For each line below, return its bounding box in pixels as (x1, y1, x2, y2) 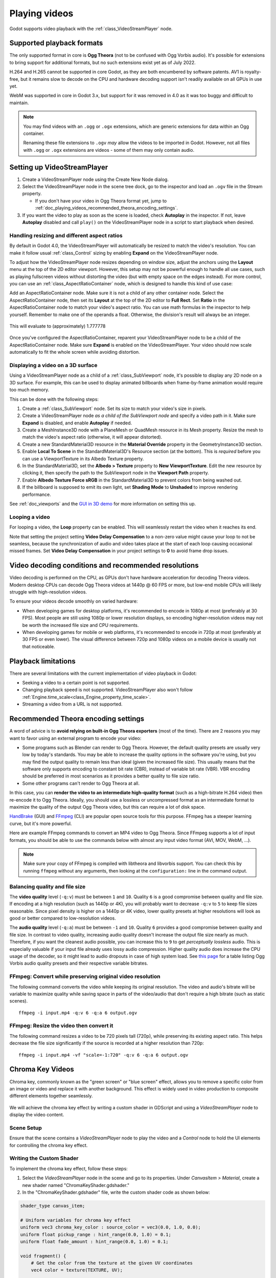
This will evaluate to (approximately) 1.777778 (9, 323, 106, 329)
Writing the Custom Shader (9, 1155, 79, 1162)
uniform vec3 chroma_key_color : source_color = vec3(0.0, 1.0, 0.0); (20, 1224, 201, 1230)
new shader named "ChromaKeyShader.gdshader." (22, 1182, 130, 1188)
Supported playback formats (9, 39, 103, 48)
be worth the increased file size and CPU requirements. (22, 622, 139, 628)
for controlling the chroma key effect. (9, 1142, 88, 1148)
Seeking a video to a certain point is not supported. (22, 680, 130, 686)
